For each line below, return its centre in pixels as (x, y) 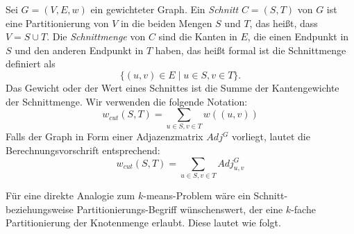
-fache (303, 209)
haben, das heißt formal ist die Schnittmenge (251, 50)
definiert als (31, 64)
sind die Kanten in (198, 36)
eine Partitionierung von (57, 23)
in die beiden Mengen (166, 23)
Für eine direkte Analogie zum (70, 195)
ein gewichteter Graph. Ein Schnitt (165, 9)
